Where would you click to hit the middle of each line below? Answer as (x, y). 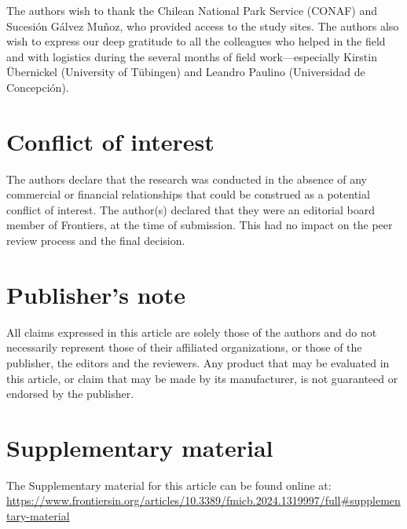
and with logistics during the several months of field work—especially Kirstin (192, 56)
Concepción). (38, 87)
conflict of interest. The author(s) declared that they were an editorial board (191, 209)
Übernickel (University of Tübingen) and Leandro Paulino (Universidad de (186, 72)
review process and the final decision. (96, 241)
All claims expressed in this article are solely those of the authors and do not (192, 332)
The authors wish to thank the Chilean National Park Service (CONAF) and (192, 10)
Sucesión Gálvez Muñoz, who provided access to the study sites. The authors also (203, 26)
